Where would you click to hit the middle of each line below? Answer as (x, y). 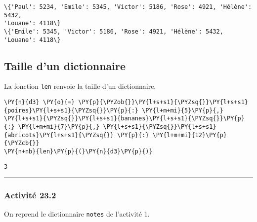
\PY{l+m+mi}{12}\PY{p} (190, 135)
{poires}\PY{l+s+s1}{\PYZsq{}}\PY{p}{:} (71, 110)
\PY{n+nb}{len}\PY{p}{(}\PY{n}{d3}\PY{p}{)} (78, 152)
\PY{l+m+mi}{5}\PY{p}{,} (183, 110)
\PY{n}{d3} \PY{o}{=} (40, 102)
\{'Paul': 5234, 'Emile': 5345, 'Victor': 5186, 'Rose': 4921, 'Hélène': (128, 7)
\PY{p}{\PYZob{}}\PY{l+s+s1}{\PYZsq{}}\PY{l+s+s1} (163, 102)
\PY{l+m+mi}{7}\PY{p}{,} (59, 127)
